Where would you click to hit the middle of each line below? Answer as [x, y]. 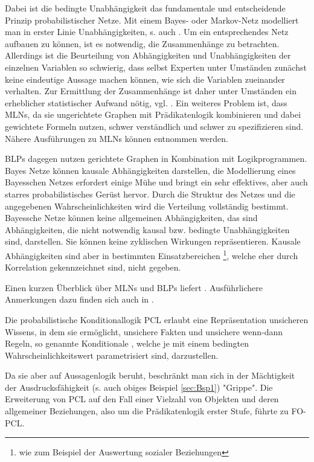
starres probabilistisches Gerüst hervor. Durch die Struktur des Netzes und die [150, 194]
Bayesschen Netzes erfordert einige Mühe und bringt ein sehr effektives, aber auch [156, 182]
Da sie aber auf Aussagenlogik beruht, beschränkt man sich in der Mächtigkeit [150, 375]
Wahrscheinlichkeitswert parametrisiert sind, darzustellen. [112, 355]
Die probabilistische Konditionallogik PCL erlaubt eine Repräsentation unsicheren [157, 319]
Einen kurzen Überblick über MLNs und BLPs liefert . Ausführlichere [134, 287]
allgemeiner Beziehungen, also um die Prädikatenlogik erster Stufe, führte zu [147, 411]
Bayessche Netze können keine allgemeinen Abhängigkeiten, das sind [131, 218]
